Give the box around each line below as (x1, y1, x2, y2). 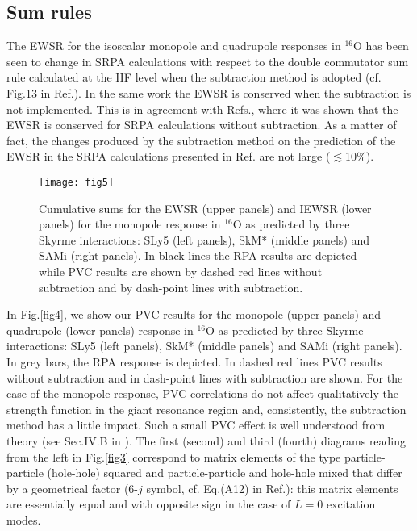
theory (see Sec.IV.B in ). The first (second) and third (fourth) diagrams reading (6, 432, 407, 449)
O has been (352, 37, 409, 54)
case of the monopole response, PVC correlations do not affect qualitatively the (6, 385, 398, 402)
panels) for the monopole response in (39, 215, 221, 232)
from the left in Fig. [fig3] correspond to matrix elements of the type (6, 448, 341, 465)
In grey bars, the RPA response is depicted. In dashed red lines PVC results (6, 353, 382, 370)
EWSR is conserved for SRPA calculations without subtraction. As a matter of (6, 116, 397, 133)
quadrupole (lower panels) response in (6, 321, 194, 338)
